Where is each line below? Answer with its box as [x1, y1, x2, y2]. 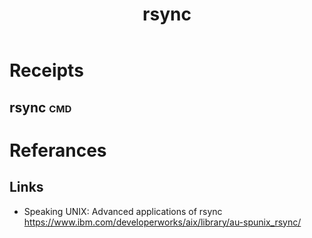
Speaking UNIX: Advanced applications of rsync [23, 205, 223, 217]
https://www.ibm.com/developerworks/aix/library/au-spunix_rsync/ [23, 216, 302, 228]
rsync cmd [9, 99, 72, 116]
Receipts [9, 59, 84, 82]
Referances [9, 139, 107, 162]
